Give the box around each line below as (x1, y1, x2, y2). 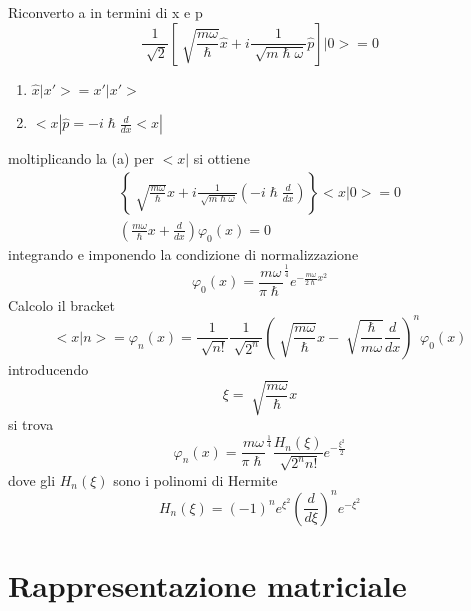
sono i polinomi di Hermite (113, 469, 278, 490)
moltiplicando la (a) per (8, 148, 154, 169)
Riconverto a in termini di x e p (8, 2, 203, 22)
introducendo (8, 358, 89, 379)
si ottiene (193, 148, 250, 169)
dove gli (8, 469, 56, 490)
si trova (8, 414, 54, 435)
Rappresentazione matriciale (8, 564, 407, 605)
